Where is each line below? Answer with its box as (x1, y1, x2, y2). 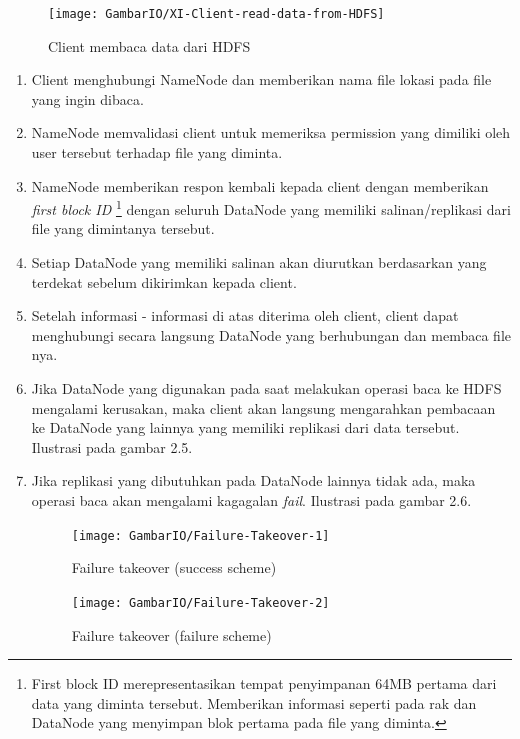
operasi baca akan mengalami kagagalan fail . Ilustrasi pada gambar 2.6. (31, 490, 472, 510)
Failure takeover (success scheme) (71, 557, 277, 578)
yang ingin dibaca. (31, 88, 144, 109)
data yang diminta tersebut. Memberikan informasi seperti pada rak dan (31, 692, 477, 713)
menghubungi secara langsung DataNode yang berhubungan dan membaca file (31, 324, 511, 345)
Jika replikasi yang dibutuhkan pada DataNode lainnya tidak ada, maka (31, 470, 476, 491)
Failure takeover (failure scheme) (71, 624, 272, 645)
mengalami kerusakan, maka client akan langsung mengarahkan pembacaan (31, 397, 496, 418)
